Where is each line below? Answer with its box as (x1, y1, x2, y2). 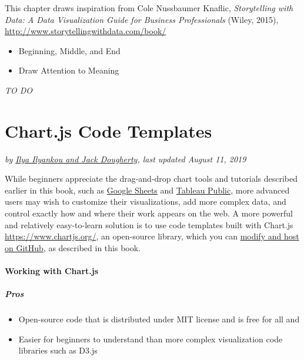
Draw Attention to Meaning (18, 64, 119, 76)
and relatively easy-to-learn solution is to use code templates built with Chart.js (5, 218, 293, 231)
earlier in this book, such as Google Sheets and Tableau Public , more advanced (5, 184, 290, 196)
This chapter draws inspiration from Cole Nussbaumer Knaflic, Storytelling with (5, 2, 293, 14)
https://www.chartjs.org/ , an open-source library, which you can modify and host (5, 230, 299, 242)
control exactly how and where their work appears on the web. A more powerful (5, 207, 293, 219)
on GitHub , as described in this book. (5, 241, 141, 254)
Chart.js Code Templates (5, 118, 212, 142)
